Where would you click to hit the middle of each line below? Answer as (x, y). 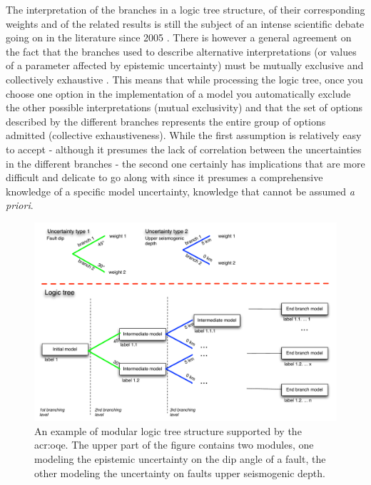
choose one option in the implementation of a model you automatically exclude (178, 93)
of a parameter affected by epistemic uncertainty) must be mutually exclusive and (185, 65)
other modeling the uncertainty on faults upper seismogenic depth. (180, 473)
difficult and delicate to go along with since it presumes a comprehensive (164, 177)
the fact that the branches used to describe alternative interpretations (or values (181, 51)
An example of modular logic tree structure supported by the (168, 430)
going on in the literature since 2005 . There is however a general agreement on (179, 37)
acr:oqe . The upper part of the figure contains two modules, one (174, 445)
